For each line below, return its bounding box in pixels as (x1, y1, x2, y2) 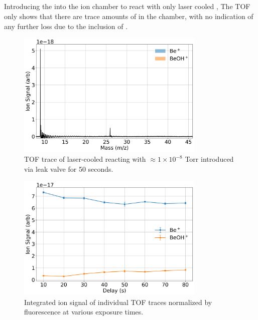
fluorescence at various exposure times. (24, 306, 144, 317)
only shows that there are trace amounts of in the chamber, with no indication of (4, 11, 253, 21)
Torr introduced (185, 154, 234, 164)
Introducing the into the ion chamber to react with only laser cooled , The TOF (4, 1, 250, 12)
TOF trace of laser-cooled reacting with (24, 154, 146, 164)
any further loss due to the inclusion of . (4, 21, 128, 31)
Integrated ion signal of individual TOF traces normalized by (24, 296, 212, 307)
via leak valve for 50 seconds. (24, 163, 113, 174)
